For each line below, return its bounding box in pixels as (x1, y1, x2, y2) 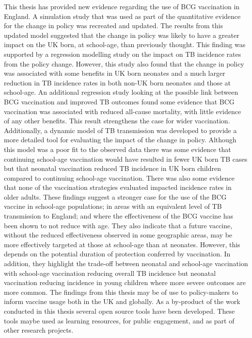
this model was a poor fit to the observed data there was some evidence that (4, 144, 231, 154)
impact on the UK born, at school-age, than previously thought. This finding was (4, 39, 246, 50)
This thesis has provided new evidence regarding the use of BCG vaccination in (4, 1, 240, 11)
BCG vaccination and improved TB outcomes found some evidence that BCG (4, 96, 235, 106)
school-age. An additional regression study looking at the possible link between (4, 87, 238, 97)
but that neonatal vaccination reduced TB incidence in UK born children (4, 163, 221, 173)
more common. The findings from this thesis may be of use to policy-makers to (4, 287, 238, 297)
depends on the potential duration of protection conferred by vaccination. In (4, 249, 231, 259)
